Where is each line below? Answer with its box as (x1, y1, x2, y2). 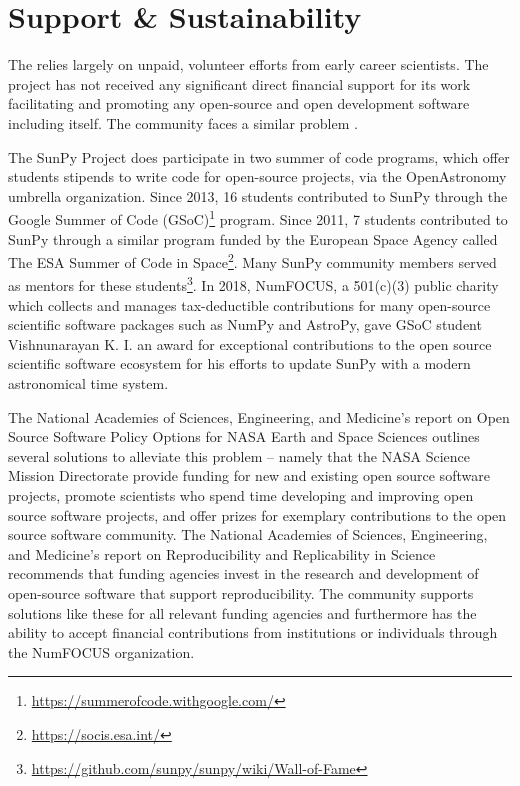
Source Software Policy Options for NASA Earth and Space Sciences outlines (8, 426, 480, 447)
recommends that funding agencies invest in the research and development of (8, 563, 479, 584)
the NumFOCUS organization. (8, 641, 195, 662)
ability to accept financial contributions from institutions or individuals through (8, 622, 498, 643)
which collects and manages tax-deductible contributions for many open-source (8, 294, 491, 315)
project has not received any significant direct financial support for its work (8, 73, 471, 94)
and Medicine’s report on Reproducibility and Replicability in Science (8, 543, 436, 564)
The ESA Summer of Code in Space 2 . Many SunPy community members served (8, 249, 497, 272)
